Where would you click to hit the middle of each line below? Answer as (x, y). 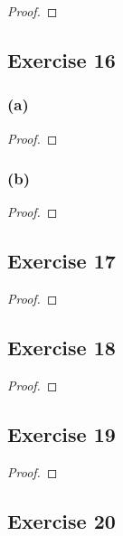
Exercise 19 (61, 433)
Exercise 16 (61, 59)
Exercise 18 (61, 348)
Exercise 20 (61, 520)
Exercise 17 (61, 261)
